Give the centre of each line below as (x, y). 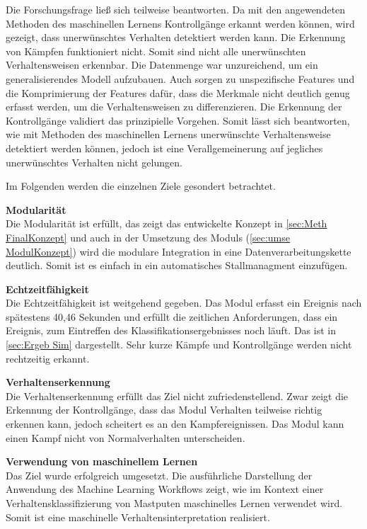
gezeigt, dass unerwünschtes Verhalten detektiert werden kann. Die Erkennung (176, 37)
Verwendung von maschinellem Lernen (102, 461)
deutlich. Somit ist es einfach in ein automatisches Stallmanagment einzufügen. (177, 265)
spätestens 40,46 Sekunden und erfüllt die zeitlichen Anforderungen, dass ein (172, 316)
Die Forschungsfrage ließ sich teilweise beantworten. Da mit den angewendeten (176, 9)
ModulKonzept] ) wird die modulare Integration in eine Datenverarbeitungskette (179, 251)
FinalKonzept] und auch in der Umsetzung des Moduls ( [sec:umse (148, 237)
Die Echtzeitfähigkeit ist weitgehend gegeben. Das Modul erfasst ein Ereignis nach (184, 303)
